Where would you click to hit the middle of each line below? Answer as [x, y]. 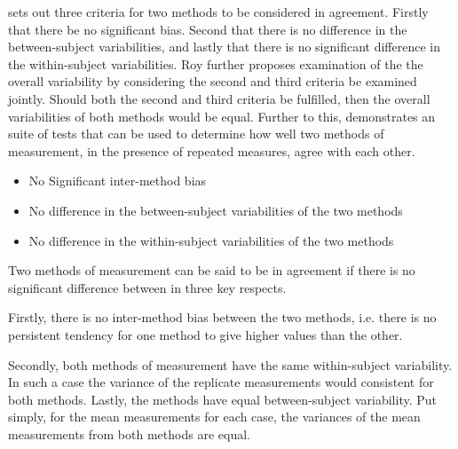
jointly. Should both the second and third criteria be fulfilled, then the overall [219, 98]
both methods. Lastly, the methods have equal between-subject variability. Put [222, 399]
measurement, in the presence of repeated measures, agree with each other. [212, 150]
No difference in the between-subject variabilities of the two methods [216, 210]
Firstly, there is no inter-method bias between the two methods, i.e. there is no [222, 317]
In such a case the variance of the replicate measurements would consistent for [221, 382]
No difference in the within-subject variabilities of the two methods [211, 240]
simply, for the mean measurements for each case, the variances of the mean [214, 417]
